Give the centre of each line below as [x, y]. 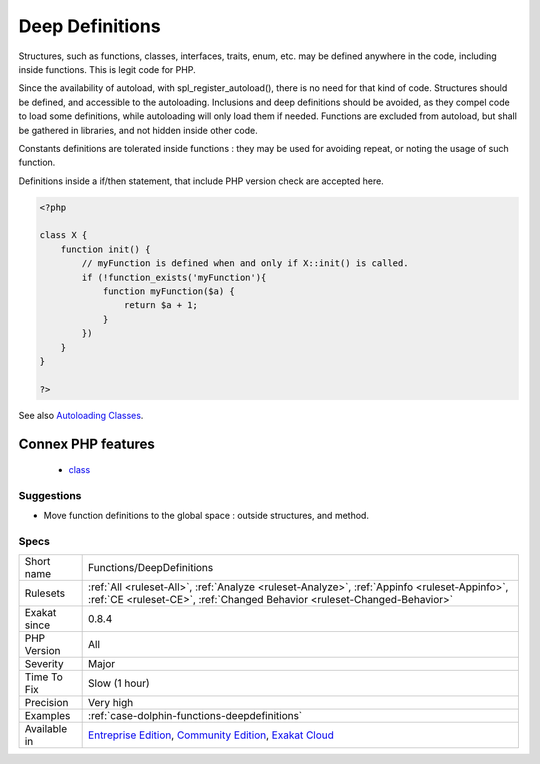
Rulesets [44, 593]
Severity [44, 664]
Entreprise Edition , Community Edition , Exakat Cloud [211, 735]
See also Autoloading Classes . [81, 415]
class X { [63, 235]
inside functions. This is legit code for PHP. [107, 69]
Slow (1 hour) [119, 683]
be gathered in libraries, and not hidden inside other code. [138, 130]
